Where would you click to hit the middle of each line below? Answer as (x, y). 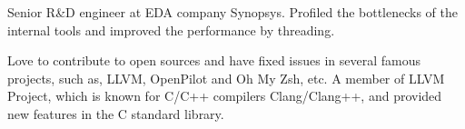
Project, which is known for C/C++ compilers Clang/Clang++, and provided (225, 96)
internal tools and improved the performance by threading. (171, 30)
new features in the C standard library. (116, 113)
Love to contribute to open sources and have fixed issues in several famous (214, 60)
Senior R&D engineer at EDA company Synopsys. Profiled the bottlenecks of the (233, 12)
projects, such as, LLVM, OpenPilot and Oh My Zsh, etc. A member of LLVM (226, 78)
